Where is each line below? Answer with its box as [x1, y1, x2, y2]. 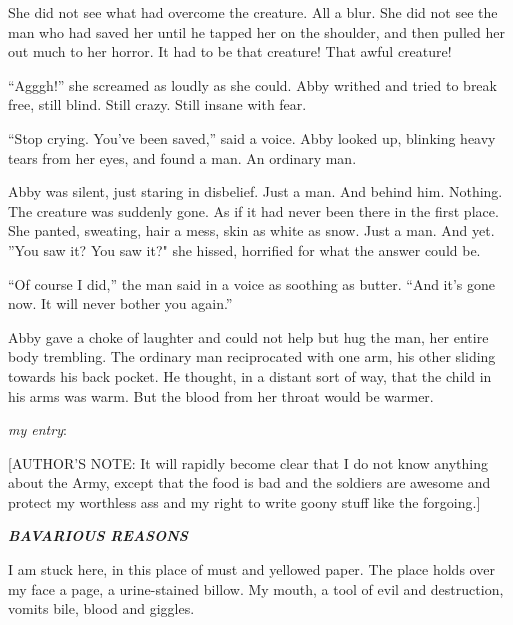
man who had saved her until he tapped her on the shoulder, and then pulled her [8, 21, 505, 42]
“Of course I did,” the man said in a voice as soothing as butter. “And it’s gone [8, 273, 496, 294]
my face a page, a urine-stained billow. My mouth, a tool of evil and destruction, [8, 578, 504, 599]
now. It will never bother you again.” [8, 293, 233, 314]
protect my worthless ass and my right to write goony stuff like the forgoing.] [8, 491, 481, 512]
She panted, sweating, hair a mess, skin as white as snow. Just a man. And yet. [8, 220, 495, 241]
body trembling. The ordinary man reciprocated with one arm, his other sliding [8, 346, 496, 367]
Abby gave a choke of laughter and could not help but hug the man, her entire [8, 326, 489, 347]
